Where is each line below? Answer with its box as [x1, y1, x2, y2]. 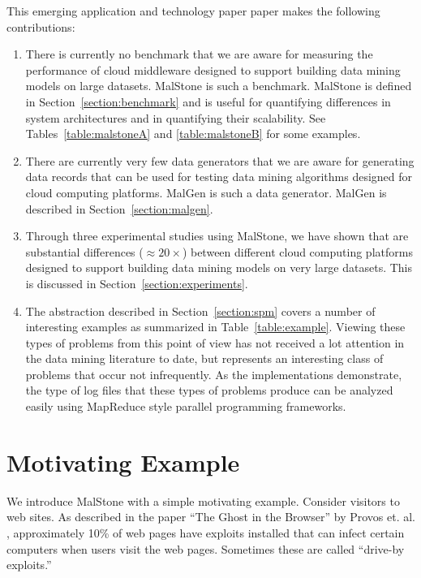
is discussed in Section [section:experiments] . [25, 274, 248, 291]
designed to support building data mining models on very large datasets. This [25, 259, 413, 276]
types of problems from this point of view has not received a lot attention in [25, 334, 405, 351]
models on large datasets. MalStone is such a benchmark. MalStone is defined [25, 77, 412, 94]
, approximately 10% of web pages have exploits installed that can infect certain [6, 524, 405, 541]
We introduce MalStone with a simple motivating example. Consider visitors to [6, 492, 400, 509]
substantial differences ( [25, 243, 144, 260]
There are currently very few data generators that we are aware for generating [25, 152, 415, 169]
